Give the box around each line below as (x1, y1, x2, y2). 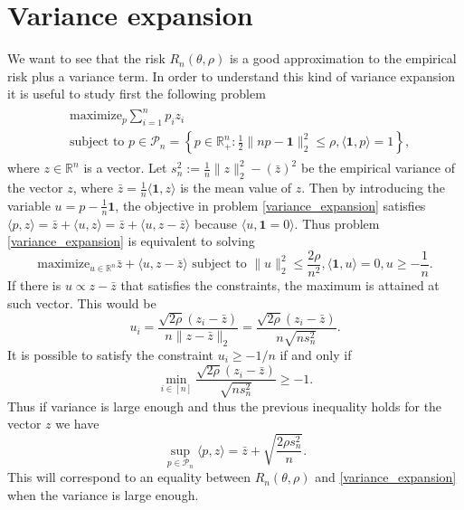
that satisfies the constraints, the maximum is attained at (120, 276, 440, 294)
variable (7, 195, 51, 214)
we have (55, 414, 99, 433)
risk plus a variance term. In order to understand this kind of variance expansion (7, 66, 455, 85)
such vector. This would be (7, 293, 156, 312)
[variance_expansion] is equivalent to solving (7, 231, 255, 250)
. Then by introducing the (301, 178, 445, 197)
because (194, 213, 238, 232)
